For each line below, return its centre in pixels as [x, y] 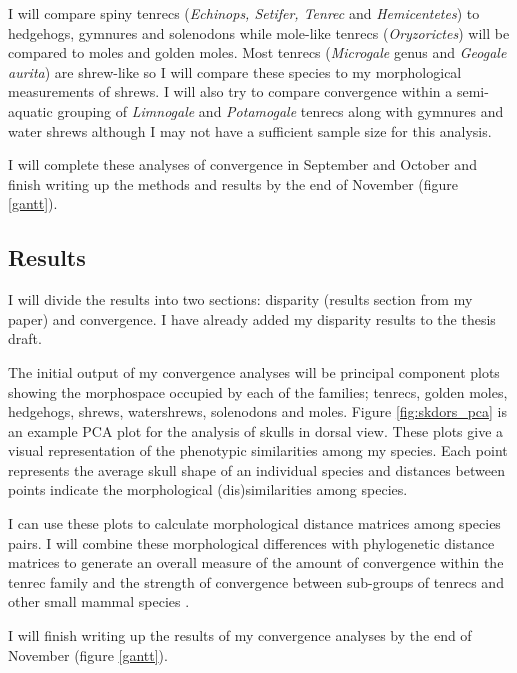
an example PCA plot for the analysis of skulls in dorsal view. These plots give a [256, 430]
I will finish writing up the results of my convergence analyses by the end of [240, 635]
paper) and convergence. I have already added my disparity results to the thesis [252, 318]
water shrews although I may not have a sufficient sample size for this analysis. [250, 130]
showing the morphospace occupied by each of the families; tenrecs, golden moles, [258, 391]
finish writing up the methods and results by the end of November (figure [233, 183]
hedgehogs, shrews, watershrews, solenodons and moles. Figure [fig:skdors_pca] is [258, 411]
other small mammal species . [99, 601]
